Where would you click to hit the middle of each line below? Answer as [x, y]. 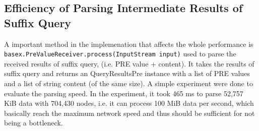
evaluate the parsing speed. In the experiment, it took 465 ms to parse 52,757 [124, 93]
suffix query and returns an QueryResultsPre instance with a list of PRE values [127, 73]
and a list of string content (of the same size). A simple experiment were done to [128, 83]
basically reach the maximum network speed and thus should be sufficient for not [129, 113]
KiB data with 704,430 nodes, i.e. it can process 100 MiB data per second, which [129, 103]
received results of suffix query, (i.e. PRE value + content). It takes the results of [129, 63]
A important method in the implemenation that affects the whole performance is [129, 44]
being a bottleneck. [34, 123]
